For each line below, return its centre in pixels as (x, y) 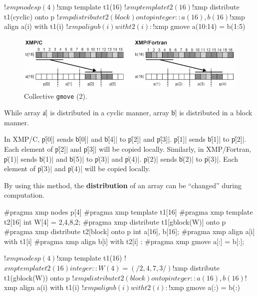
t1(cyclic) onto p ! (31, 16)
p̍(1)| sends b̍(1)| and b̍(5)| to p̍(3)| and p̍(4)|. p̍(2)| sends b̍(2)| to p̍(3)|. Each (121, 158)
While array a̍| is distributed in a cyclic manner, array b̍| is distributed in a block (128, 113)
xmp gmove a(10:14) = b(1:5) (200, 26)
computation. (24, 195)
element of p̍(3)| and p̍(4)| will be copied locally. (77, 168)
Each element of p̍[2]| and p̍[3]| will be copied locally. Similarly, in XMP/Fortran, (128, 149)
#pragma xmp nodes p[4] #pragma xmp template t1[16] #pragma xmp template (129, 212)
